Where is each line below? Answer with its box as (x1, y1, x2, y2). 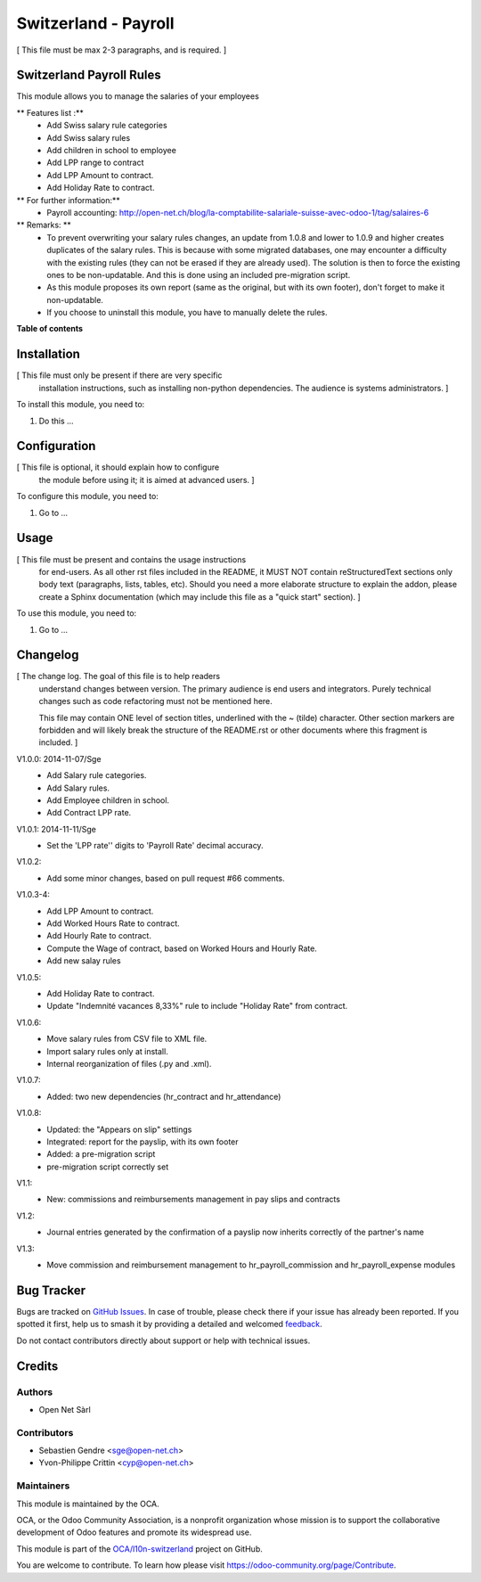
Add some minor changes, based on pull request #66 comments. (46, 873, 285, 883)
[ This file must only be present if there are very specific (16, 370, 223, 381)
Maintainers (16, 1480, 70, 1492)
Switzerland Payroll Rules (16, 68, 162, 83)
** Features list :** (16, 107, 84, 118)
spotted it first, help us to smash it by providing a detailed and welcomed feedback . (16, 1319, 322, 1330)
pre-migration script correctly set (46, 1161, 169, 1172)
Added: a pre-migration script (46, 1149, 156, 1160)
